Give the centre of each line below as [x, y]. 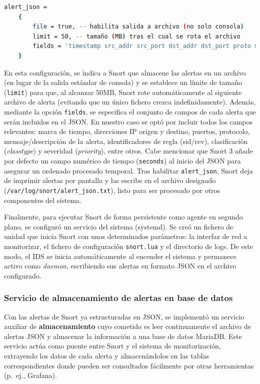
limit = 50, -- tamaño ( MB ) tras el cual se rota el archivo [136, 36]
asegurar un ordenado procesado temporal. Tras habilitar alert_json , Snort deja [128, 170]
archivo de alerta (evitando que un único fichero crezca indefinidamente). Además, [130, 102]
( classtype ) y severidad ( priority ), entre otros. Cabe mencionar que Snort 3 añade [128, 151]
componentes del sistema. [43, 200]
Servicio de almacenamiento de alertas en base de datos [118, 298]
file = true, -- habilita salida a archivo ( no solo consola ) [138, 27]
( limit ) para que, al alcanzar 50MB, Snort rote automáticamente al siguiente [123, 92]
